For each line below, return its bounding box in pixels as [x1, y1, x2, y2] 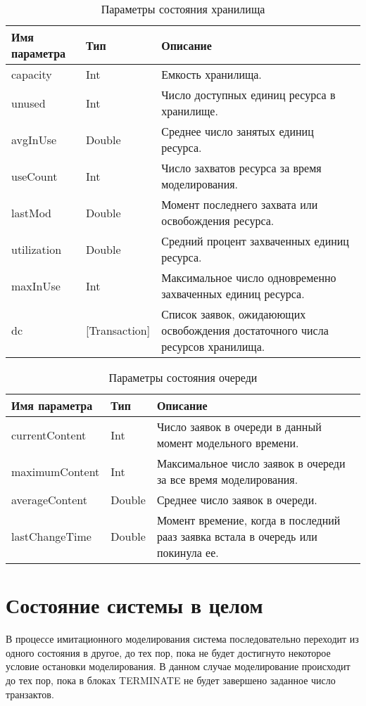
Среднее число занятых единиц [161, 123, 314, 139]
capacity [11, 66, 52, 82]
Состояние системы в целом [6, 591, 263, 620]
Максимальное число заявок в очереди [156, 455, 346, 471]
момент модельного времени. [156, 435, 299, 451]
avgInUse [11, 131, 57, 148]
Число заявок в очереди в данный [156, 418, 322, 435]
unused [11, 94, 46, 111]
